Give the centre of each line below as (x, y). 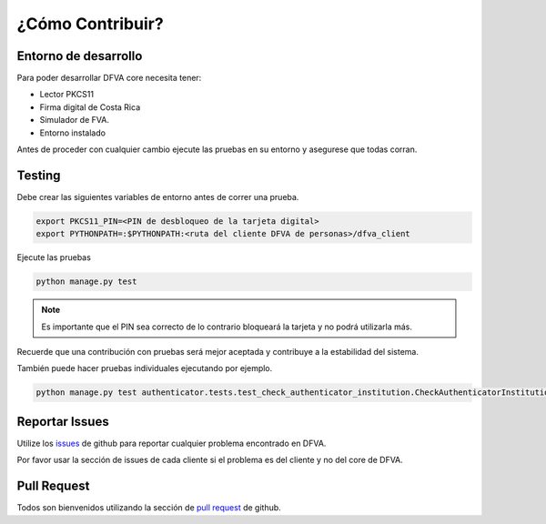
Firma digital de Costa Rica (90, 107)
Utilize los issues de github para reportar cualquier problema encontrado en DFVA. (172, 443)
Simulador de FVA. (74, 120)
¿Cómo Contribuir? (90, 24)
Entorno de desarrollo (80, 56)
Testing (39, 175)
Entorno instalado (73, 133)
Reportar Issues (63, 422)
